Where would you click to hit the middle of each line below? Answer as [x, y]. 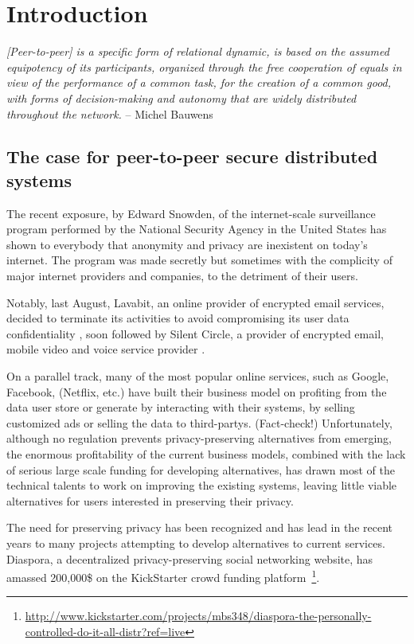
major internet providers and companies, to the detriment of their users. [182, 276]
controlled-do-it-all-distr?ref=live [105, 631]
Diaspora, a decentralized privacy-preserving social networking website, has [190, 558]
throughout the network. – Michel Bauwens [110, 113]
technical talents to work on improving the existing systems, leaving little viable [202, 485]
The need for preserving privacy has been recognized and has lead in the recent [199, 527]
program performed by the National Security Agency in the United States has [197, 229]
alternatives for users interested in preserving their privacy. [150, 500]
